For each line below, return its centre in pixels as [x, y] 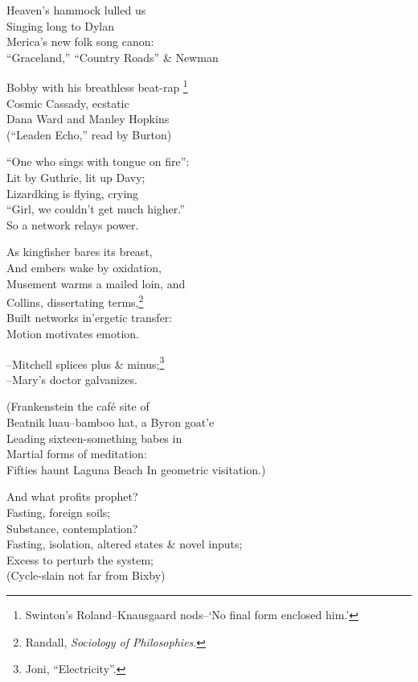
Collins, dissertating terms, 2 [75, 301]
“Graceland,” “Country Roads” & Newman [113, 57]
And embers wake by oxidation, [84, 267]
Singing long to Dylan [61, 25]
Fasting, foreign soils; [59, 512]
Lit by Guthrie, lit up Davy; [76, 177]
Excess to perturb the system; [80, 559]
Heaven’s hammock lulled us [76, 10]
